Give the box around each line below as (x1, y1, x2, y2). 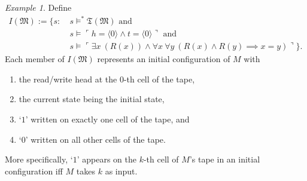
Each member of (5, 53, 65, 65)
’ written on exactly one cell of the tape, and (25, 112, 190, 125)
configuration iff (5, 164, 63, 177)
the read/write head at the (19, 72, 117, 85)
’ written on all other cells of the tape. (25, 133, 166, 145)
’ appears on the (77, 153, 136, 165)
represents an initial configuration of (97, 53, 230, 65)
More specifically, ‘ (5, 153, 73, 165)
